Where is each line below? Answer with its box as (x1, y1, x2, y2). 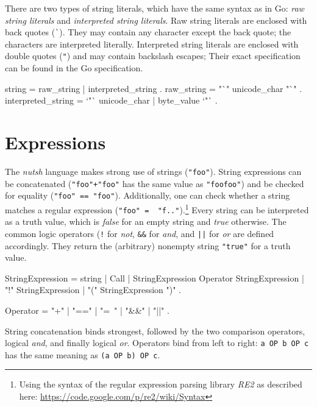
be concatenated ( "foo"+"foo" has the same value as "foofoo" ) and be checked (5, 177, 304, 189)
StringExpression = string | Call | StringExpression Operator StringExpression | (5, 271, 304, 284)
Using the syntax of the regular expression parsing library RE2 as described (19, 378, 302, 391)
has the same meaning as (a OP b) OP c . (5, 348, 160, 361)
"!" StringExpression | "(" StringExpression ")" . (5, 283, 181, 296)
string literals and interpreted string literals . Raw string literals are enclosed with (5, 13, 307, 26)
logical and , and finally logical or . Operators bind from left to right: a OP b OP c (5, 336, 309, 349)
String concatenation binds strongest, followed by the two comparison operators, (5, 324, 305, 337)
